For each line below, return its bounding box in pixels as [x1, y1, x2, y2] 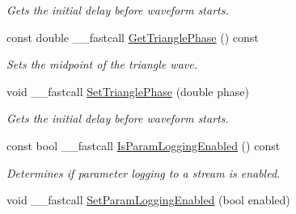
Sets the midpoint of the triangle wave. [6, 56, 197, 73]
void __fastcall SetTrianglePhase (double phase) [6, 82, 249, 99]
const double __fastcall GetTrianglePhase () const [6, 28, 259, 45]
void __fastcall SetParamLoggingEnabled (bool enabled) [6, 191, 290, 208]
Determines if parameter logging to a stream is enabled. [6, 164, 281, 181]
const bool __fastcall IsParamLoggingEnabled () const [6, 136, 281, 153]
